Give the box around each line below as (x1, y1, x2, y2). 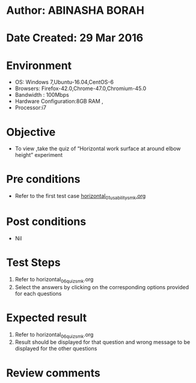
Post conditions (6, 215, 87, 228)
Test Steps (6, 256, 61, 269)
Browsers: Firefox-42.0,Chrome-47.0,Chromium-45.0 (14, 85, 147, 92)
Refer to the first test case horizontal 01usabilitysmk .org (14, 192, 146, 201)
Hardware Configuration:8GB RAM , (14, 97, 103, 105)
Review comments (6, 366, 100, 379)
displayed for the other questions (14, 345, 97, 352)
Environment (6, 58, 72, 72)
